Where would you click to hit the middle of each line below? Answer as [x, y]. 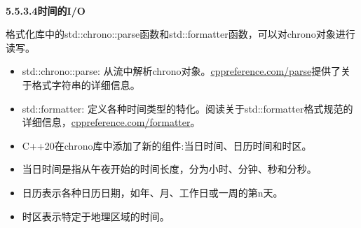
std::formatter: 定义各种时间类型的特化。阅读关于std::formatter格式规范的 [188, 108]
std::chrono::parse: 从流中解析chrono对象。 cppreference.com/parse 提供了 [182, 71]
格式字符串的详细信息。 [86, 84]
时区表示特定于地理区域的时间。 [96, 216]
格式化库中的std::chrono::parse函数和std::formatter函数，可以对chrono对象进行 [180, 34]
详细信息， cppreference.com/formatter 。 [111, 122]
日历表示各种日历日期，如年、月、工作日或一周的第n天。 [152, 192]
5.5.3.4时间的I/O [46, 10]
